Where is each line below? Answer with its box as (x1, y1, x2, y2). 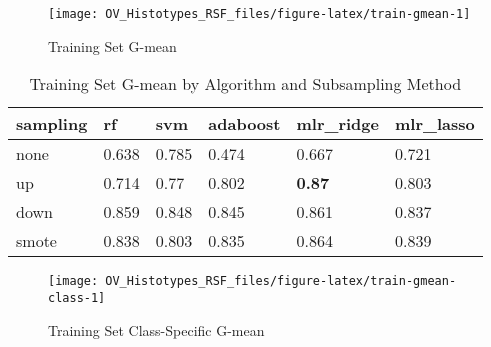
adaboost (208, 112, 281, 136)
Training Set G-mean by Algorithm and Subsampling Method (29, 72, 462, 96)
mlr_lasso (394, 112, 475, 136)
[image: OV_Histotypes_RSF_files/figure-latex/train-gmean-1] (48, 7, 471, 21)
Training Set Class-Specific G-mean (48, 319, 265, 340)
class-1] (48, 290, 106, 305)
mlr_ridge (296, 112, 379, 136)
